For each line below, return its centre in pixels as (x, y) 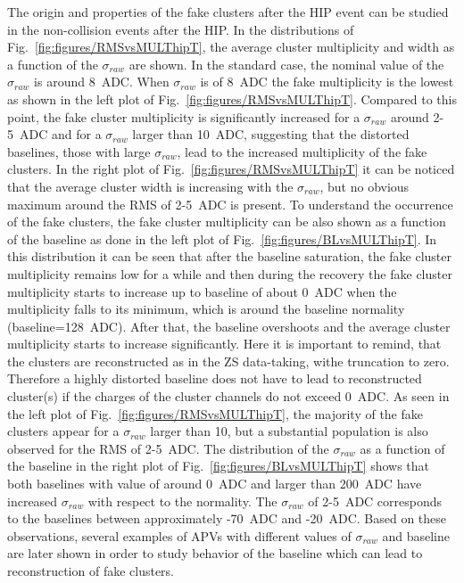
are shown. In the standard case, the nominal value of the (286, 64)
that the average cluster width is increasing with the (150, 186)
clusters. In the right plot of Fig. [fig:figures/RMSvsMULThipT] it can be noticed (231, 169)
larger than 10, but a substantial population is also (289, 431)
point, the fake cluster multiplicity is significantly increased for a (184, 116)
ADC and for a (60, 134)
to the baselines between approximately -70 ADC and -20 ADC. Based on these (227, 518)
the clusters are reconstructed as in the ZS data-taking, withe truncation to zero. (228, 361)
